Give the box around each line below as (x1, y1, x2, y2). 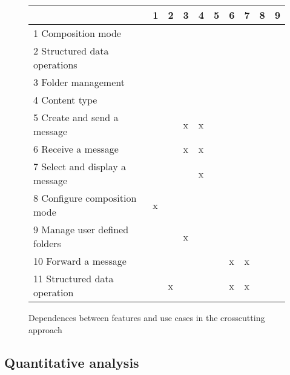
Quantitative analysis (4, 353, 139, 371)
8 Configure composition (33, 191, 137, 205)
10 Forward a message (33, 254, 127, 268)
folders (33, 236, 61, 250)
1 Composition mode (33, 26, 121, 40)
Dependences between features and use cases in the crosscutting (28, 311, 265, 324)
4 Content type (33, 93, 97, 107)
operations (33, 58, 77, 71)
